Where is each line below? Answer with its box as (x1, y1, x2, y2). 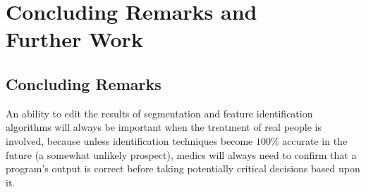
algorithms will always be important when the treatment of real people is (6, 120, 322, 134)
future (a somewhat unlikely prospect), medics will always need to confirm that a (6, 147, 357, 162)
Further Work (6, 25, 143, 53)
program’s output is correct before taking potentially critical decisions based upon (6, 161, 360, 176)
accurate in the (282, 133, 348, 148)
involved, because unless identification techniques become (6, 133, 253, 148)
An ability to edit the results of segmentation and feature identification (6, 105, 313, 120)
